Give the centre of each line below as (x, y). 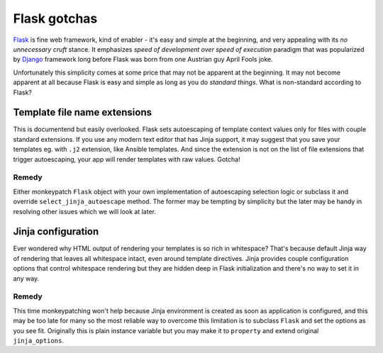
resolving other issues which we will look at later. (84, 211)
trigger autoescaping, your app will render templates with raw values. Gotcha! (127, 159)
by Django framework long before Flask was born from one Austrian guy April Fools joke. (143, 60)
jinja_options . (38, 340)
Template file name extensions (83, 112)
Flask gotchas (55, 18)
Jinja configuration (56, 231)
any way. (26, 278)
